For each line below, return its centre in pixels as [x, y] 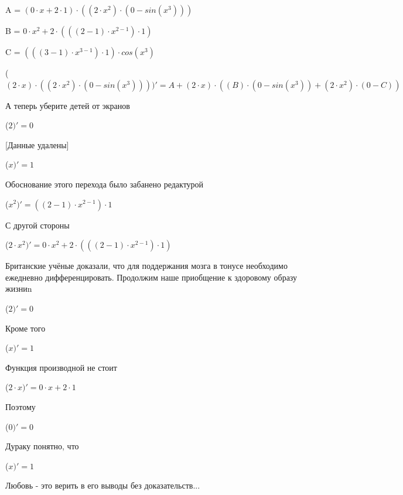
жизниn [19, 289]
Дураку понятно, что [42, 446]
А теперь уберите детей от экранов [68, 105]
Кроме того [25, 328]
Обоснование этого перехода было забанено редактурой [105, 184]
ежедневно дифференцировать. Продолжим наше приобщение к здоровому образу [151, 277]
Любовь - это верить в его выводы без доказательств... [103, 485]
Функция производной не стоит [61, 367]
